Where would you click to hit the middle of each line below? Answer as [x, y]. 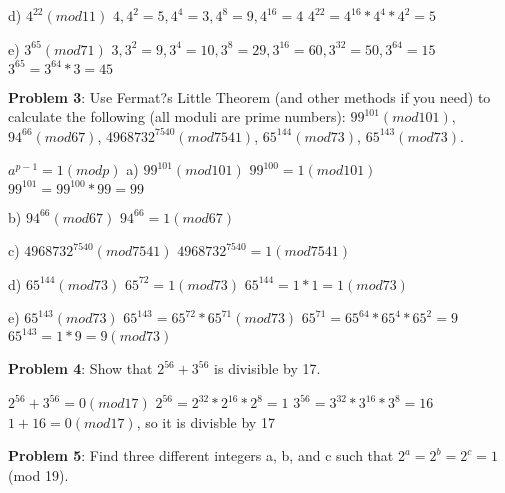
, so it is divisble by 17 [205, 421]
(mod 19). [38, 474]
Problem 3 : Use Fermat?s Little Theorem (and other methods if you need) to [249, 96]
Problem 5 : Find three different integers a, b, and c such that [201, 455]
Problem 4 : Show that [80, 368]
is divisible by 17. [267, 368]
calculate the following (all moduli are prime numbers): [177, 116]
